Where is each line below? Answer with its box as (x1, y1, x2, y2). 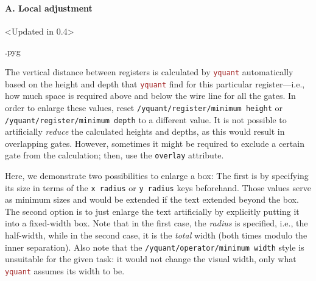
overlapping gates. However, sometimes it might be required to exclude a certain (5, 137, 304, 149)
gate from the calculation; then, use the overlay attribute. (5, 149, 224, 161)
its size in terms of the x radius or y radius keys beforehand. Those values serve (5, 181, 311, 194)
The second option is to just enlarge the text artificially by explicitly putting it (5, 205, 300, 217)
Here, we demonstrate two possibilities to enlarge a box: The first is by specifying (5, 169, 309, 182)
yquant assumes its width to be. (5, 264, 125, 277)
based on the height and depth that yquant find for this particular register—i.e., (5, 77, 305, 90)
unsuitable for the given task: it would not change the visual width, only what (5, 252, 297, 265)
